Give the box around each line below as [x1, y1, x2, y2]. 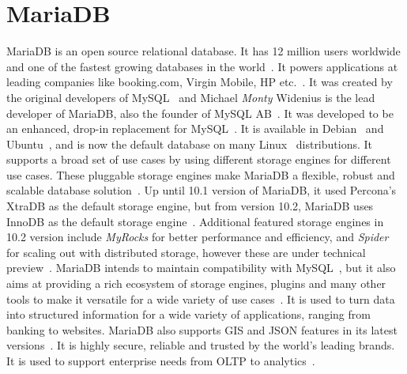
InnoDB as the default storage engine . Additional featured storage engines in [6, 213, 384, 229]
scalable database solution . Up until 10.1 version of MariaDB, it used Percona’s [6, 182, 397, 198]
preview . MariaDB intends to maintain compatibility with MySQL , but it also [6, 259, 396, 276]
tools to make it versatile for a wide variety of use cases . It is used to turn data [6, 290, 395, 307]
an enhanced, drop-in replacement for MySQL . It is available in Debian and [6, 120, 384, 137]
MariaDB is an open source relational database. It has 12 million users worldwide [6, 43, 401, 59]
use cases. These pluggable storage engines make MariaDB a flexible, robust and [6, 166, 395, 183]
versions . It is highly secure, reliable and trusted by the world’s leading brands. [6, 337, 395, 353]
